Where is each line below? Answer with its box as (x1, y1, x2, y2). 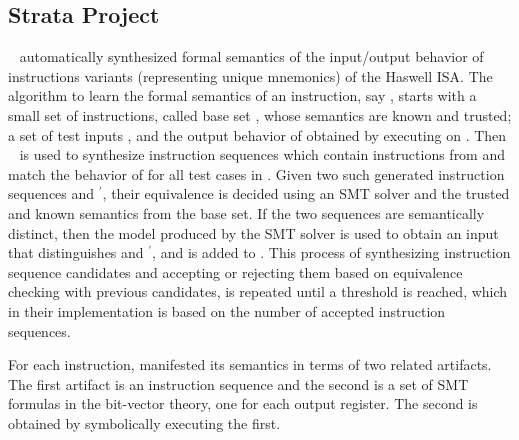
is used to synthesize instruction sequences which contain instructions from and (19, 144, 506, 165)
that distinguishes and (8, 242, 144, 263)
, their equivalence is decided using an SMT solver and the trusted (102, 183, 510, 204)
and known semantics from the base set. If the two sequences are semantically (8, 202, 485, 223)
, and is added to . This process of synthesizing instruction (152, 242, 511, 263)
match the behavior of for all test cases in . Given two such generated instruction (8, 163, 505, 184)
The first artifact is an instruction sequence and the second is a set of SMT (8, 373, 469, 394)
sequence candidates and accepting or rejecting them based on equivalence (8, 261, 463, 282)
